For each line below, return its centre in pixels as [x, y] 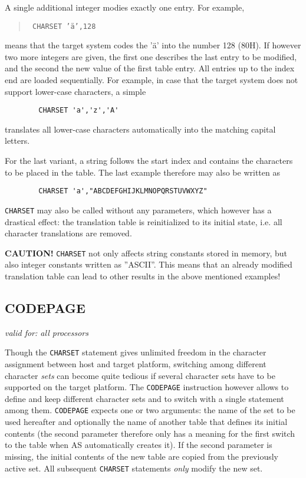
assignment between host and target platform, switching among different [136, 364]
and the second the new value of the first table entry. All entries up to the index [150, 68]
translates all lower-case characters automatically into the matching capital [140, 129]
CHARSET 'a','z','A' [79, 111]
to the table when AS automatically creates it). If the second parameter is [139, 445]
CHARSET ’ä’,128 [64, 26]
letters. [17, 141]
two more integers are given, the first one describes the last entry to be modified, [151, 56]
